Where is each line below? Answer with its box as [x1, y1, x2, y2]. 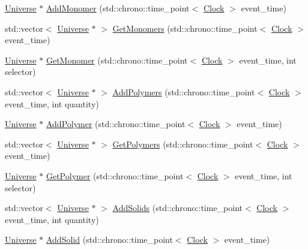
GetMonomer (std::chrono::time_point [46, 53, 188, 66]
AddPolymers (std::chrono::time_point [112, 85, 255, 98]
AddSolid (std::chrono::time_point [46, 233, 173, 246]
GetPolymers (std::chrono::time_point [112, 137, 253, 150]
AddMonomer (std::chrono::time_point [46, 2, 190, 14]
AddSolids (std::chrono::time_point [112, 201, 243, 214]
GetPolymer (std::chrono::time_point [46, 169, 184, 182]
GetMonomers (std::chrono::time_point [112, 22, 258, 34]
